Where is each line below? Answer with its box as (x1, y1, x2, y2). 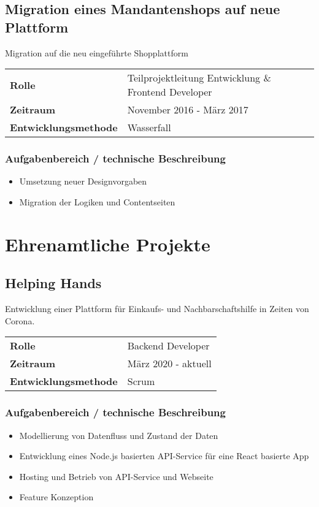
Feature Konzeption (19, 490, 94, 503)
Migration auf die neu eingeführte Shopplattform (5, 46, 188, 59)
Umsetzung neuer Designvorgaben (19, 175, 147, 188)
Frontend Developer (127, 85, 212, 99)
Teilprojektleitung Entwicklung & (127, 71, 271, 85)
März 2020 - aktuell (127, 356, 212, 371)
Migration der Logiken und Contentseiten (19, 196, 175, 208)
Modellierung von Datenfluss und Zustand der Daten (19, 429, 218, 441)
